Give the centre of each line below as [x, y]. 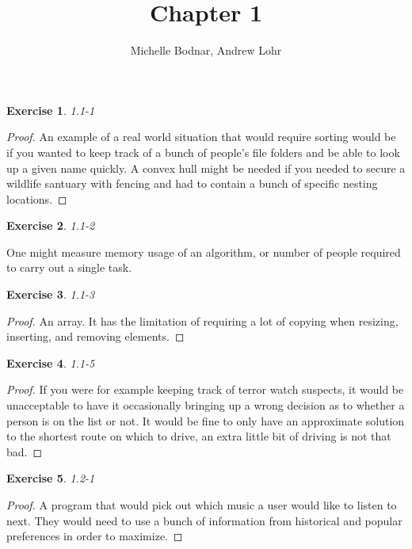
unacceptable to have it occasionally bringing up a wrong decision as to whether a [206, 405]
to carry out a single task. [69, 267]
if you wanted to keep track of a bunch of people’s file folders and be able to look [203, 152]
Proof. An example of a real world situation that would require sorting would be [201, 137]
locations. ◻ [37, 198]
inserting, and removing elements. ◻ [95, 336]
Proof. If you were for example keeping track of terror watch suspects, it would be [205, 389]
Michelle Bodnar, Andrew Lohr [206, 50]
